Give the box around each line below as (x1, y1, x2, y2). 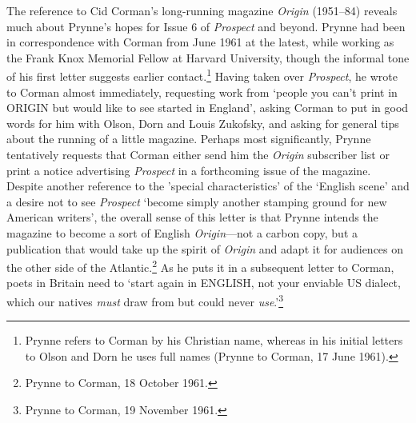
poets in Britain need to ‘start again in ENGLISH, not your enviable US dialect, (6, 274, 401, 291)
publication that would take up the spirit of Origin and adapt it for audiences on (6, 240, 404, 257)
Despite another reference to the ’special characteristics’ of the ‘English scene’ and (6, 178, 410, 194)
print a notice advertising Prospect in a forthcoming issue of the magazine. (6, 162, 371, 178)
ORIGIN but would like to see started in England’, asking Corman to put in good (6, 99, 409, 116)
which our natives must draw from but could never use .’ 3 (6, 291, 284, 309)
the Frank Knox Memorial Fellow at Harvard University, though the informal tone (6, 49, 410, 66)
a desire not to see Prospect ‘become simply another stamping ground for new (6, 193, 387, 210)
